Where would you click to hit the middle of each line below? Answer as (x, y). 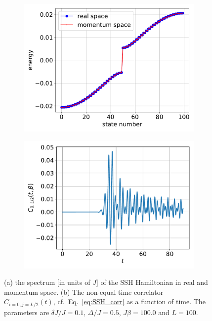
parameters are (27, 312)
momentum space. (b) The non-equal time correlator (84, 292)
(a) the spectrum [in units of (47, 282)
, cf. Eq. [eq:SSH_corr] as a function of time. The (129, 301)
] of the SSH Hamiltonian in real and (152, 282)
